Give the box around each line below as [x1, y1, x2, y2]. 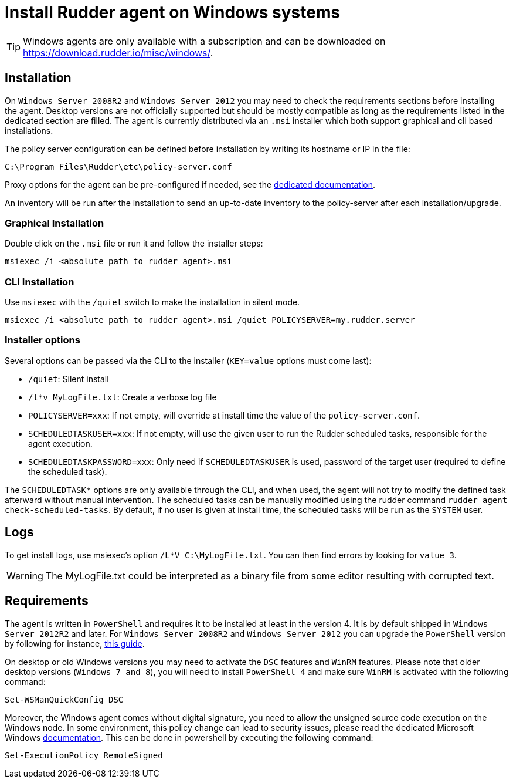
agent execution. [28, 438, 93, 448]
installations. [5, 125, 53, 136]
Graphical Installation [5, 217, 104, 229]
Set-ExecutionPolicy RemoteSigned [5, 750, 163, 760]
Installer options [5, 334, 80, 346]
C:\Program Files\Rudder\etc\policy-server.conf [5, 161, 232, 171]
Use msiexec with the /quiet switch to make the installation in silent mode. [5, 297, 300, 308]
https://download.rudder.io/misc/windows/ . [23, 46, 213, 59]
